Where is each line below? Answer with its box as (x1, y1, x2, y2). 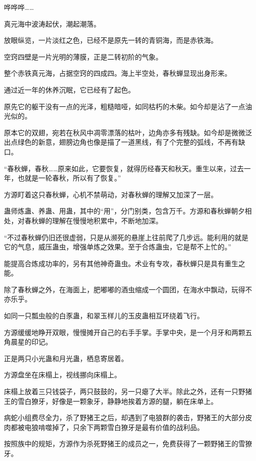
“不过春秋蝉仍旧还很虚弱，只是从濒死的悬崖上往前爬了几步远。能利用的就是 (4, 232, 249, 242)
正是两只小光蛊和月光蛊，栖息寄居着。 (4, 353, 128, 363)
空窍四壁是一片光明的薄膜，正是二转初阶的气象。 (4, 51, 162, 61)
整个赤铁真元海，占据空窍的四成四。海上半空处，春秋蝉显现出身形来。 (4, 68, 231, 78)
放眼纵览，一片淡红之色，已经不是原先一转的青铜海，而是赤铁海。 (4, 35, 218, 45)
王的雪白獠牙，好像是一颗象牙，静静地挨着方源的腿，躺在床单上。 (4, 396, 218, 406)
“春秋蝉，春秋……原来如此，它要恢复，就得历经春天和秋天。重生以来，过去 (4, 163, 244, 173)
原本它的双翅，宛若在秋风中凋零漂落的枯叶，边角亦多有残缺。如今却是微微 (4, 127, 245, 137)
